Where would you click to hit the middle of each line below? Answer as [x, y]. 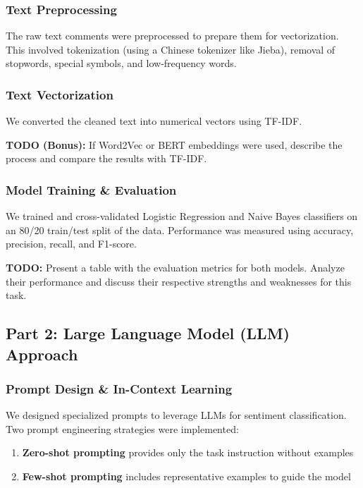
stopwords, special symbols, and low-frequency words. [121, 63]
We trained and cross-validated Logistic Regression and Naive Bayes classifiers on [182, 216]
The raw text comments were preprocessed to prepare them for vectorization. [172, 36]
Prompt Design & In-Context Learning [119, 388]
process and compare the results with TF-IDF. [106, 158]
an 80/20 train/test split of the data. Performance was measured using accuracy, [180, 230]
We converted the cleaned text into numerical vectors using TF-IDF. [154, 121]
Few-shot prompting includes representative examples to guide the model [186, 476]
